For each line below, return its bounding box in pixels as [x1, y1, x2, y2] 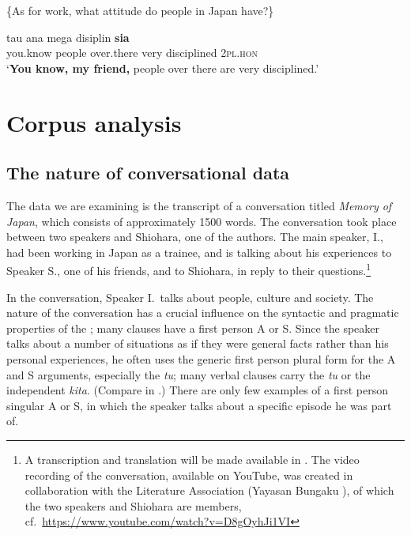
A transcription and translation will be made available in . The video [25, 450, 360, 467]
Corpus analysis [6, 106, 182, 138]
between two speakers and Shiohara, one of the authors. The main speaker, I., [6, 228, 383, 245]
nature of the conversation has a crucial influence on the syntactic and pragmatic [6, 304, 399, 321]
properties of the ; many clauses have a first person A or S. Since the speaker [6, 319, 379, 336]
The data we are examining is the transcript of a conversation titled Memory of [6, 197, 392, 213]
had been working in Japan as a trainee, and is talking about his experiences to [6, 243, 392, 260]
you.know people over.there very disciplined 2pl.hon [6, 44, 258, 61]
